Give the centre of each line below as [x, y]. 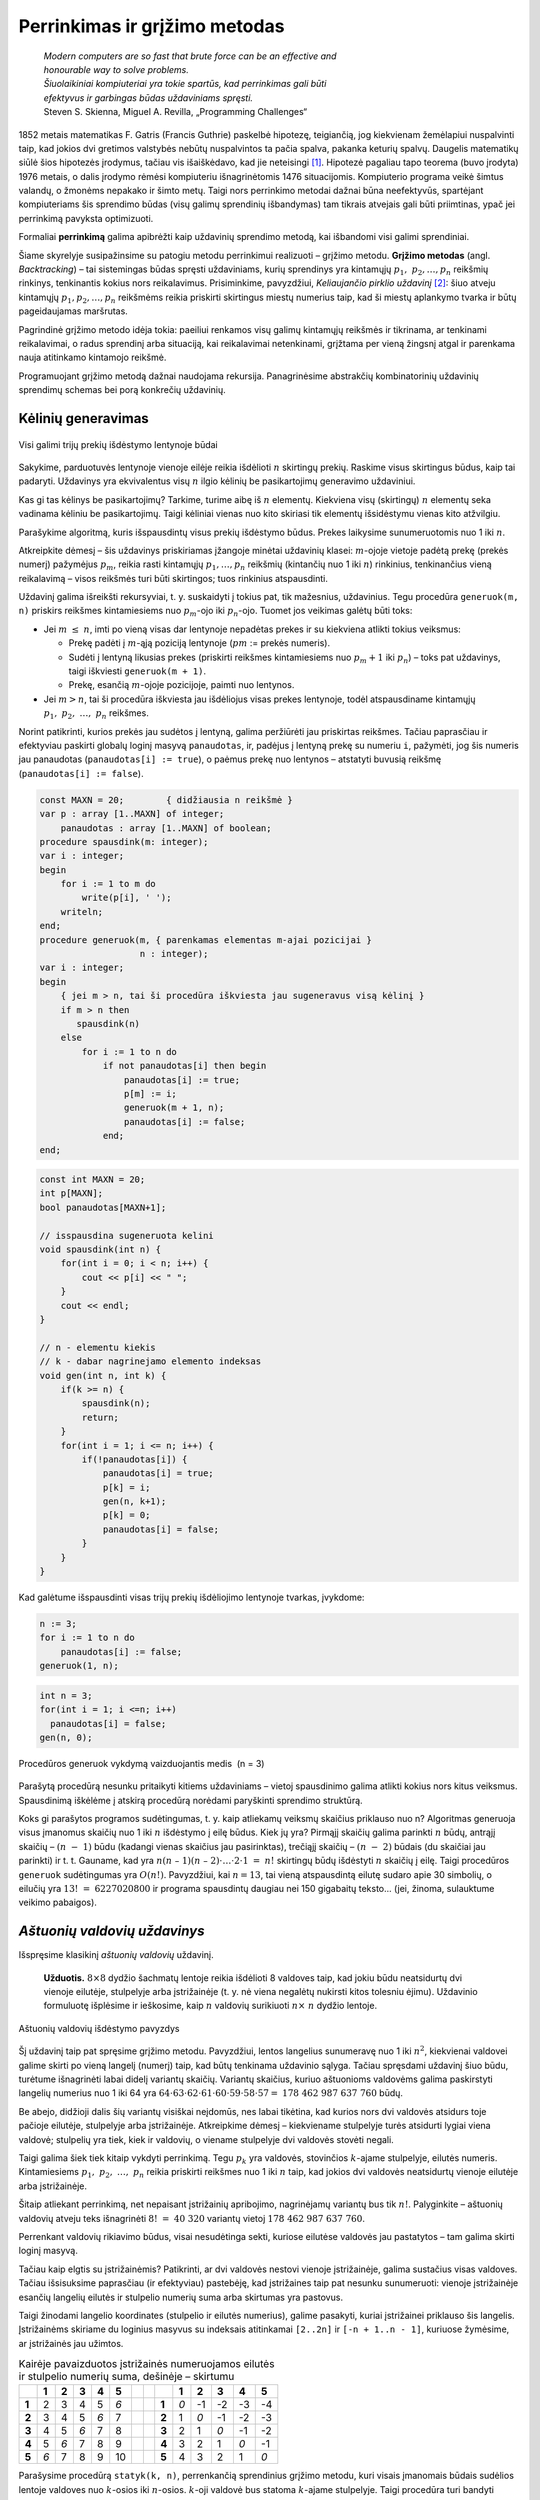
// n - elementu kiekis [98, 1347]
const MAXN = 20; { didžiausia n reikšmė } [166, 799]
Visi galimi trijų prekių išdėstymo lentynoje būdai [118, 444]
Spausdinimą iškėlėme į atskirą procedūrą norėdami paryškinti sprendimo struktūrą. [191, 1800]
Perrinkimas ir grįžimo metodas [151, 26]
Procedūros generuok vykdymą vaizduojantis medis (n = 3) [141, 1763]
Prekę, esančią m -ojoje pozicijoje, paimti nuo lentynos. [181, 685]
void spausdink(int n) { [100, 1249]
